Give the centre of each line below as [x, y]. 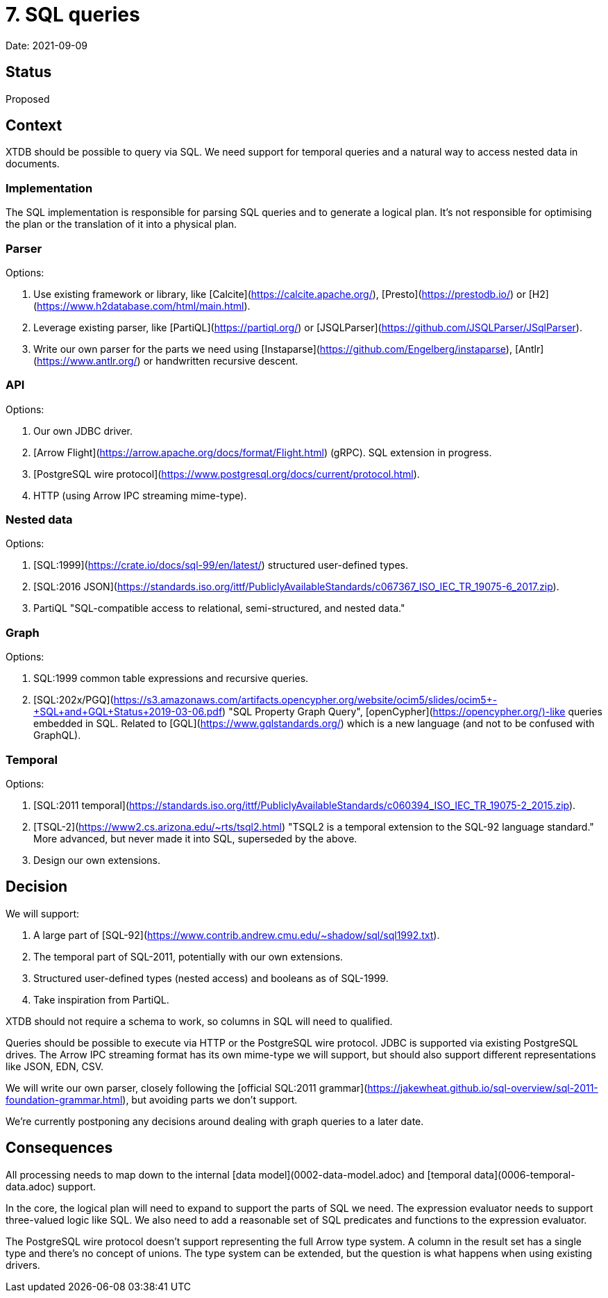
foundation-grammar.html [64, 1099]
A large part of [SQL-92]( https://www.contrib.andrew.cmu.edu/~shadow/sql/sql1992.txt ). [237, 935]
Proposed [28, 99]
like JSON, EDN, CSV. [55, 1066]
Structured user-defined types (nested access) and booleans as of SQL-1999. [211, 978]
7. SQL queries [73, 15]
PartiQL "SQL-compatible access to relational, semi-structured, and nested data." [219, 608]
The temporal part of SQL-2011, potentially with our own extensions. [188, 956]
